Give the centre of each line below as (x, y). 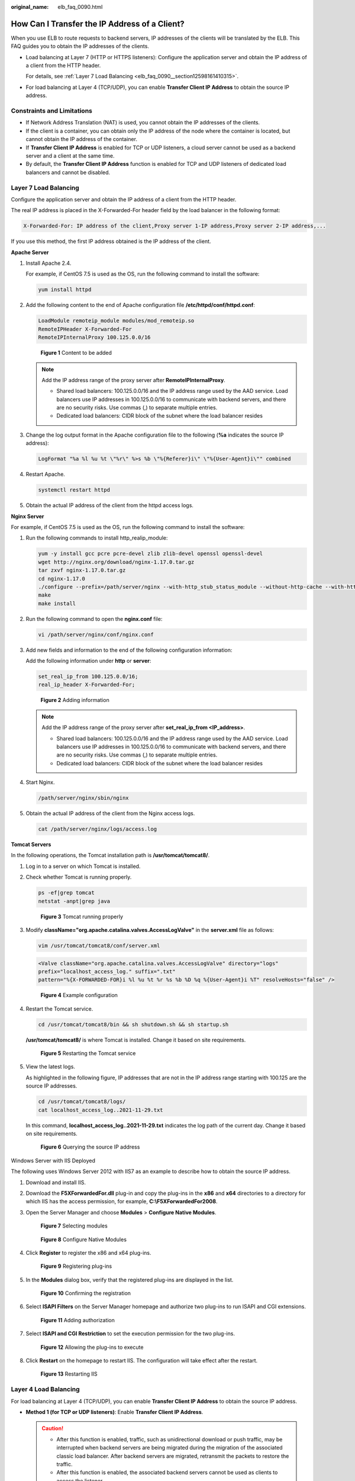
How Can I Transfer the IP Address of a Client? (98, 24)
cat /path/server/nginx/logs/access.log (97, 829)
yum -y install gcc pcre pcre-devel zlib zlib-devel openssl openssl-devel (151, 554)
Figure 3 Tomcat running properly (82, 916)
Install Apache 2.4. (49, 263)
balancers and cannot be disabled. (68, 172)
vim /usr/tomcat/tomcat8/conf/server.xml (99, 945)
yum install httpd (65, 290)
